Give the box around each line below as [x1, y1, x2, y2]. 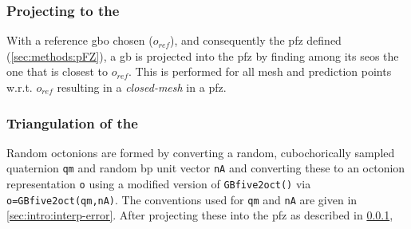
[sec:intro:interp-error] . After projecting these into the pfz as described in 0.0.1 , [6, 207, 393, 223]
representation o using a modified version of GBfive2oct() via [6, 176, 311, 192]
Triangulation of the [6, 113, 138, 132]
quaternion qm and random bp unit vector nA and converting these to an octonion [6, 160, 405, 176]
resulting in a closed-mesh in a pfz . [57, 79, 227, 95]
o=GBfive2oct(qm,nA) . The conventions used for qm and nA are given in [6, 191, 358, 207]
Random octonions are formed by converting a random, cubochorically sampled [6, 144, 395, 160]
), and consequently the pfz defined [170, 32, 342, 49]
